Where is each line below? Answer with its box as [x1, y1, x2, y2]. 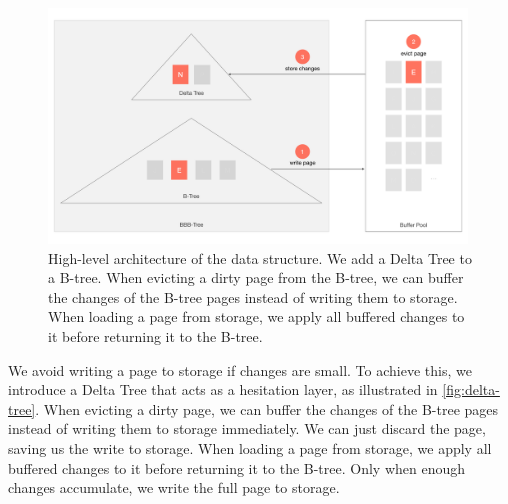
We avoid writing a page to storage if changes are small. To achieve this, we [8, 359, 472, 380]
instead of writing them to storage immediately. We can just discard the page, [8, 418, 486, 439]
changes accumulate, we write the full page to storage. [8, 477, 340, 498]
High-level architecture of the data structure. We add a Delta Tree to [48, 247, 472, 268]
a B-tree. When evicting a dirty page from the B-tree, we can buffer [48, 267, 464, 288]
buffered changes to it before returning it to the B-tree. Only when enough [8, 457, 466, 478]
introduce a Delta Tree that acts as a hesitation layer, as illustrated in [8, 379, 438, 400]
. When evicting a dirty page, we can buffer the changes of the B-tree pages [35, 398, 499, 419]
